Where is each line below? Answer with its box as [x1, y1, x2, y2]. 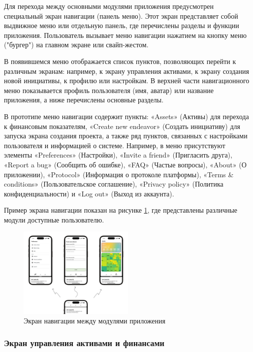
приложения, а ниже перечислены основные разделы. [4, 95, 164, 105]
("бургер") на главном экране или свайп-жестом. [4, 39, 149, 50]
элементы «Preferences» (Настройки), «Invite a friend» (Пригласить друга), [4, 150, 232, 160]
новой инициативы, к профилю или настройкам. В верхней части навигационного [4, 75, 250, 86]
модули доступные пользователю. [4, 214, 104, 224]
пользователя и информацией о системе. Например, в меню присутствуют [4, 140, 225, 150]
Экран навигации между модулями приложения [24, 316, 165, 326]
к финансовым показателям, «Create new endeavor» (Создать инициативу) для [4, 121, 240, 131]
